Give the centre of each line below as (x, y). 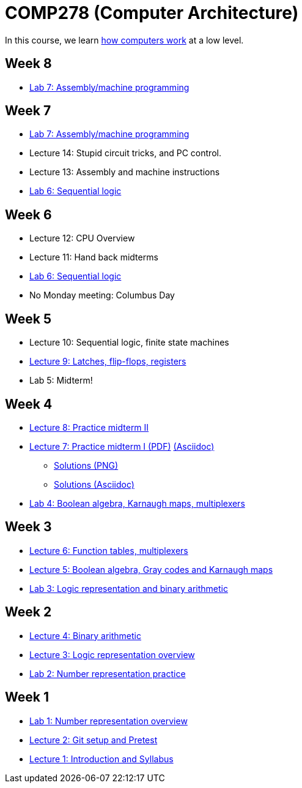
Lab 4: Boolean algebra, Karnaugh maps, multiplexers (137, 503)
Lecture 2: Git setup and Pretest (94, 740)
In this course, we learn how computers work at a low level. (124, 40)
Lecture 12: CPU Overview (82, 238)
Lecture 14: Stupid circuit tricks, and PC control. (125, 153)
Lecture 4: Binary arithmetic (85, 635)
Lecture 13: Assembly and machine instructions (125, 172)
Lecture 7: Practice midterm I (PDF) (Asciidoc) (122, 446)
